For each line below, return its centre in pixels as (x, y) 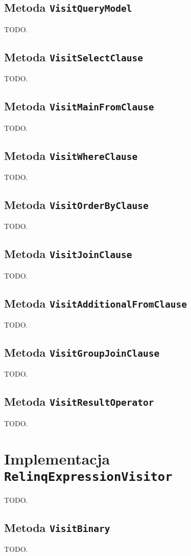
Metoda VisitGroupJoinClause (82, 352)
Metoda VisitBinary (57, 527)
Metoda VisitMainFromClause (79, 106)
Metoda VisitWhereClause (71, 155)
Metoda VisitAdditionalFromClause (96, 303)
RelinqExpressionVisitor (88, 477)
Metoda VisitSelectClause (74, 56)
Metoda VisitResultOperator (79, 401)
